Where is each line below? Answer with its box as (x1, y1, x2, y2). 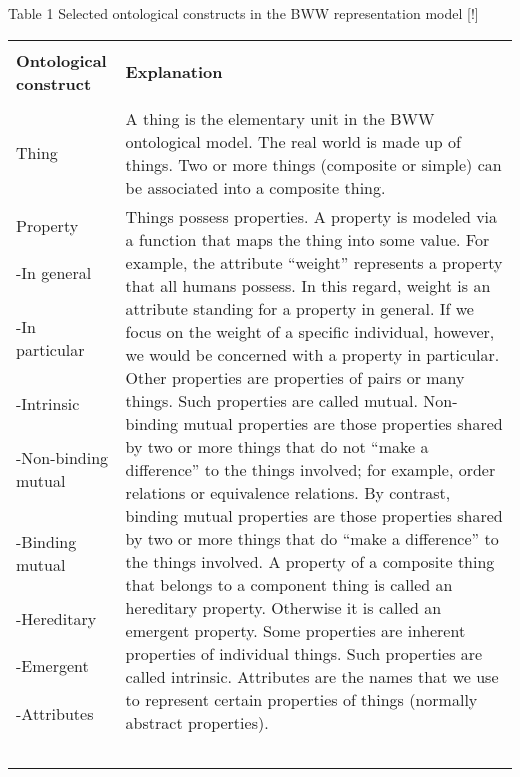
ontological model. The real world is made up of (125, 129, 461, 153)
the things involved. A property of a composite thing (125, 549, 495, 573)
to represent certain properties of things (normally (125, 687, 478, 711)
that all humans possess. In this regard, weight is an (125, 273, 491, 297)
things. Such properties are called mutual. (125, 388, 418, 412)
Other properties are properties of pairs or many (125, 365, 465, 389)
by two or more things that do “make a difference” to (125, 526, 499, 550)
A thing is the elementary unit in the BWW (125, 106, 435, 130)
